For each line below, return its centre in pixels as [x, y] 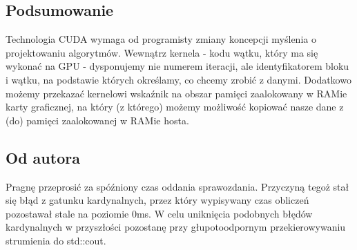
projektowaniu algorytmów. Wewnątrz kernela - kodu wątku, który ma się [162, 52]
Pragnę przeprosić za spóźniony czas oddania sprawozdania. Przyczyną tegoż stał [177, 186]
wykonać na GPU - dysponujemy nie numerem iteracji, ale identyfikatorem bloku [177, 66]
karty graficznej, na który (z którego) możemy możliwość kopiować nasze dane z [175, 107]
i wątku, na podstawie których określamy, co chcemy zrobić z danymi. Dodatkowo [178, 79]
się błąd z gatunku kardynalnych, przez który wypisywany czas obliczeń [157, 200]
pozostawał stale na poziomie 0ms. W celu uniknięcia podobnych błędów [159, 213]
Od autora [43, 157]
